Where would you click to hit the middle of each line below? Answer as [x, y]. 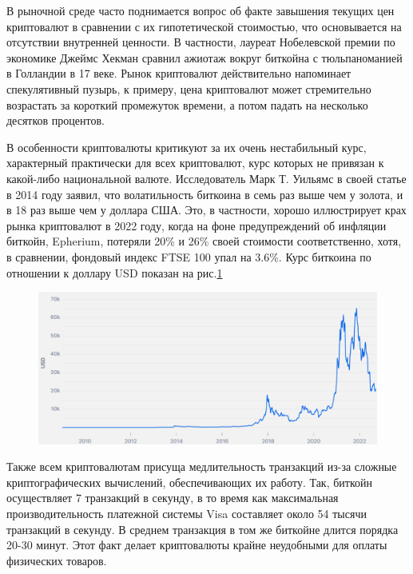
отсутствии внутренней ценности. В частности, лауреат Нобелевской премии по [201, 42]
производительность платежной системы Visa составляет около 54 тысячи [187, 513]
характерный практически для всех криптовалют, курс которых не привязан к [195, 163]
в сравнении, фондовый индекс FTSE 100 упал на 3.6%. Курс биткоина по [189, 256]
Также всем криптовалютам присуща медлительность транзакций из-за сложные [202, 466]
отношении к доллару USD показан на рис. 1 [115, 272]
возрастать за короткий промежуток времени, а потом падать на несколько [187, 104]
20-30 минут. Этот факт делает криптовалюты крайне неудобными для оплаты [197, 545]
